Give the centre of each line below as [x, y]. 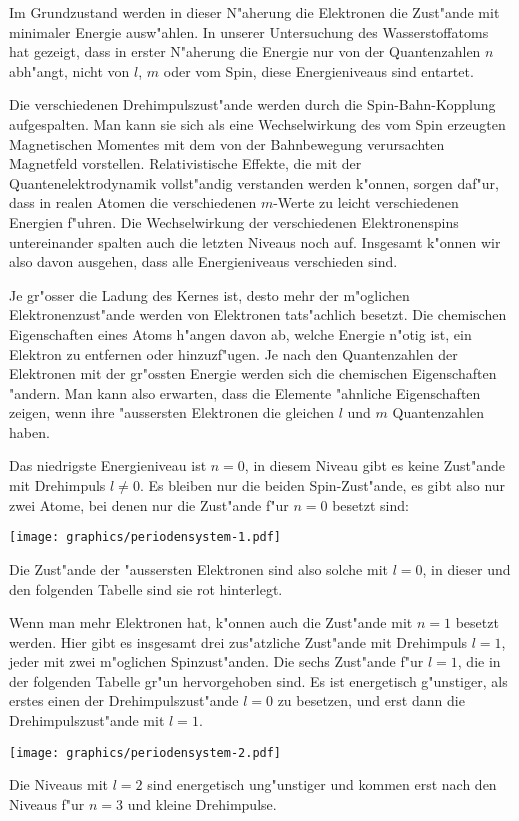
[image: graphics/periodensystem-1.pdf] [145, 537]
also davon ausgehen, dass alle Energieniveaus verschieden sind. [203, 261]
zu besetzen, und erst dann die [371, 700]
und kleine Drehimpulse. [202, 803]
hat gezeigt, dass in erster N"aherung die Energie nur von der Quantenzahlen [245, 51]
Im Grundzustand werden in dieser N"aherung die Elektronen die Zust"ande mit [254, 12]
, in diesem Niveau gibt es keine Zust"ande [374, 465]
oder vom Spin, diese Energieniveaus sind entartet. [318, 70]
